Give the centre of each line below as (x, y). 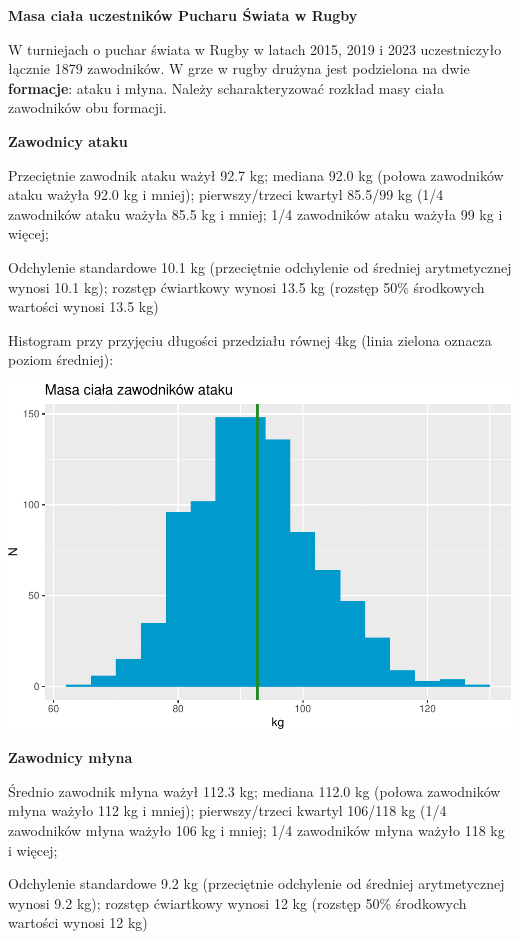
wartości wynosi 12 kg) (78, 922)
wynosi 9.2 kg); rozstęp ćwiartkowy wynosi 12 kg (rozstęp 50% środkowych (237, 902)
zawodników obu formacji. (87, 107)
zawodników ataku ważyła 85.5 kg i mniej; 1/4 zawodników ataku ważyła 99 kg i (255, 213)
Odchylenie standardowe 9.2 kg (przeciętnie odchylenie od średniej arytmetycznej (256, 883)
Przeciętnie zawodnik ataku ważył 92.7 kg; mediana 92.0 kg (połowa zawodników (256, 174)
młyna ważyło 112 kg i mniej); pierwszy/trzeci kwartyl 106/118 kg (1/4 (227, 810)
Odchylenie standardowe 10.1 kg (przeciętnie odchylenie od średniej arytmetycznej (260, 266)
